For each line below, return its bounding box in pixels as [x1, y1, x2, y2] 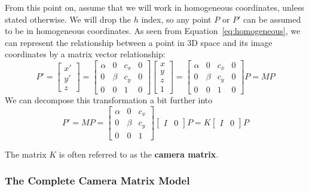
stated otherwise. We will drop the [5, 13, 131, 25]
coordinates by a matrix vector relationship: [5, 48, 166, 60]
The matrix [5, 147, 47, 160]
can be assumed [243, 13, 301, 25]
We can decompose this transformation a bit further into [5, 93, 213, 106]
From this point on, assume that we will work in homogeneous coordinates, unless [5, 1, 304, 13]
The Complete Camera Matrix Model [5, 173, 190, 188]
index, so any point [141, 13, 212, 25]
